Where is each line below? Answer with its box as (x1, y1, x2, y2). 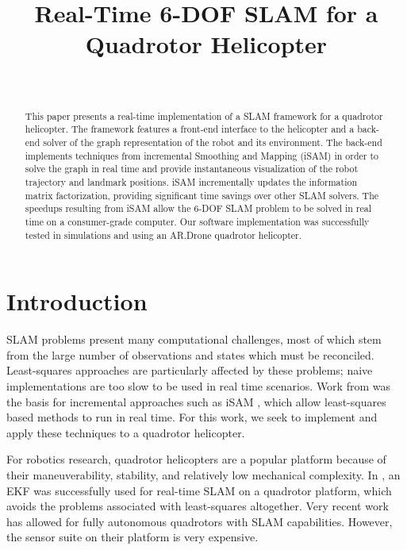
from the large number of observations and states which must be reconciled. (6, 346, 374, 363)
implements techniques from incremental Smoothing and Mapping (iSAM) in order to (25, 148, 379, 162)
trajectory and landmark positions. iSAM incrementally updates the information (25, 175, 358, 188)
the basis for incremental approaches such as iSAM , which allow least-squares (6, 393, 386, 410)
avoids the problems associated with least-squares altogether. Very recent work (6, 498, 389, 514)
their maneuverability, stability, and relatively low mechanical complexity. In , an (6, 466, 401, 483)
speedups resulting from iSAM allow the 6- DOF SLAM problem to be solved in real (25, 202, 372, 215)
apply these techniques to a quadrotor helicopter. (6, 424, 245, 440)
